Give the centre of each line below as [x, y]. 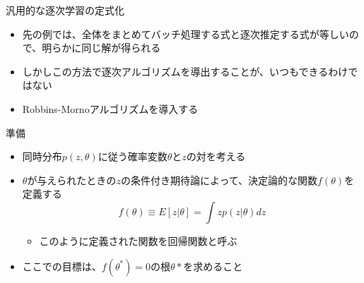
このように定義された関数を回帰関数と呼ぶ [138, 240]
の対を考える [216, 156]
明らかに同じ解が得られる [101, 48]
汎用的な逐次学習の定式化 [65, 10]
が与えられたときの [72, 180]
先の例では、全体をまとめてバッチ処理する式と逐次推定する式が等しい [186, 34]
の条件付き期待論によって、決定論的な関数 [219, 180]
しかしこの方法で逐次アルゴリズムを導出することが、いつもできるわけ [185, 71]
